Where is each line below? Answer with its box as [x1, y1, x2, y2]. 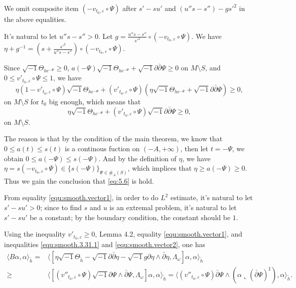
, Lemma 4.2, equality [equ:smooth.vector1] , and [95, 229, 243, 239]
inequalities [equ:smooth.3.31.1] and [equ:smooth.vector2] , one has [4, 239, 205, 250]
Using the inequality [4, 229, 66, 239]
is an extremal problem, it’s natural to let [109, 202, 237, 213]
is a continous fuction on [65, 143, 140, 153]
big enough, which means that [49, 96, 141, 106]
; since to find [40, 202, 82, 213]
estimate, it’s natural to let [170, 192, 253, 203]
